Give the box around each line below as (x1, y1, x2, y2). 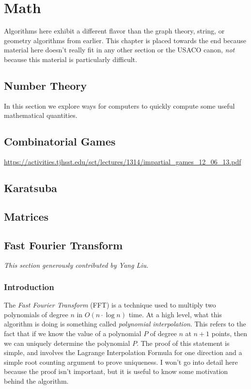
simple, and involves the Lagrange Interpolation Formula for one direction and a (4, 347, 242, 357)
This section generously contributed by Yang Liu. (4, 260, 149, 270)
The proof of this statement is (141, 338, 230, 348)
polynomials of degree (4, 309, 68, 319)
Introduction (4, 280, 54, 292)
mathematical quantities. (4, 110, 78, 120)
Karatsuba (4, 180, 57, 195)
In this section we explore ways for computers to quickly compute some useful (4, 100, 235, 111)
